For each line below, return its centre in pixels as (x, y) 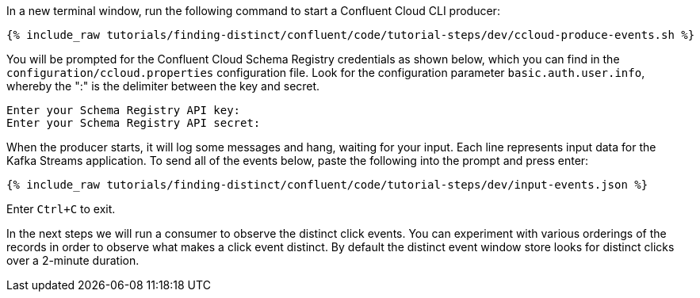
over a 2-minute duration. (73, 260)
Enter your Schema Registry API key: (124, 110)
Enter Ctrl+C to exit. (61, 209)
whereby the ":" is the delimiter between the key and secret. (163, 86)
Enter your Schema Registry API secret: (134, 123)
